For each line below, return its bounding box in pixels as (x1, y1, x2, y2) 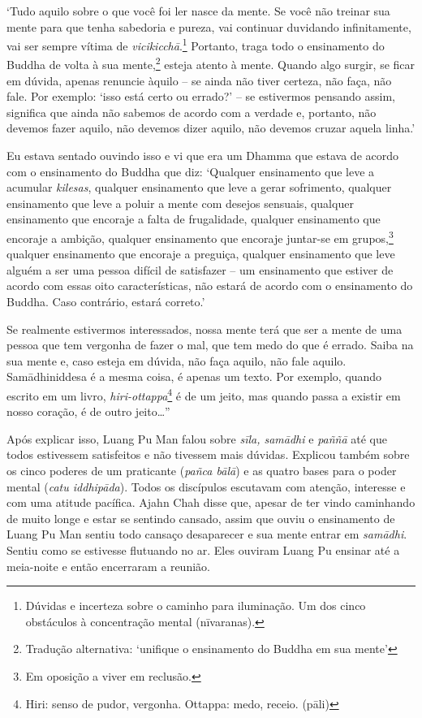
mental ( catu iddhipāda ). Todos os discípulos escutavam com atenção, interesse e (6, 478, 406, 495)
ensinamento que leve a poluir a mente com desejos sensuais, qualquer (6, 194, 354, 211)
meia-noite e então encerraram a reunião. (6, 557, 210, 574)
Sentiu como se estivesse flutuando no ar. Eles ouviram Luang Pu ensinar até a (6, 542, 400, 559)
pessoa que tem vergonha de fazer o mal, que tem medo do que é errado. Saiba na (6, 336, 414, 353)
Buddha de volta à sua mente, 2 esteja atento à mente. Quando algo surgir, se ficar (6, 54, 416, 73)
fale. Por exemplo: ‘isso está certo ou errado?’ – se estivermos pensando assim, (6, 88, 395, 105)
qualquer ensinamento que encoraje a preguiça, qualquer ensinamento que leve (6, 245, 395, 262)
